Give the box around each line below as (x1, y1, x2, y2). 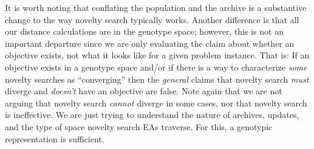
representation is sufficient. (5, 132, 104, 145)
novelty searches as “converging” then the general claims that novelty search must (5, 72, 309, 85)
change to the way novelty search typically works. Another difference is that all (5, 13, 299, 26)
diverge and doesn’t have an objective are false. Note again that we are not (5, 85, 282, 97)
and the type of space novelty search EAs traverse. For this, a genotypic (5, 120, 273, 133)
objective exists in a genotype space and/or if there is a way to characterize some (5, 60, 307, 73)
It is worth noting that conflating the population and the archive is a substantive (5, 1, 307, 13)
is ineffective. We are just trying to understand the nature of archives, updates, (5, 108, 299, 121)
